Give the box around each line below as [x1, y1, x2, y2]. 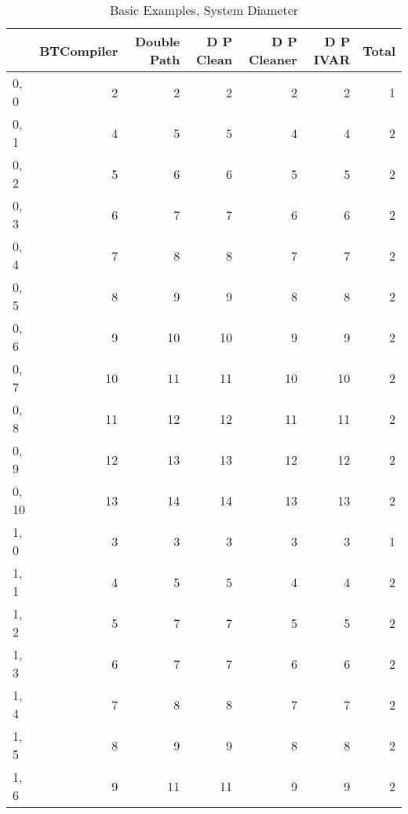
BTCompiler [39, 41, 118, 60]
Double [134, 32, 180, 50]
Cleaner [248, 50, 297, 68]
